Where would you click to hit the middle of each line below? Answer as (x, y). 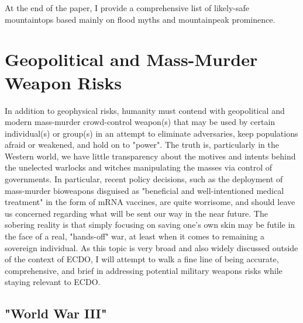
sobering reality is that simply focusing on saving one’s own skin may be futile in (150, 225)
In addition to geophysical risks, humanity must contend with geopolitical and (145, 110)
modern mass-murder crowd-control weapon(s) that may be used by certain (140, 122)
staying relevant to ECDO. (53, 282)
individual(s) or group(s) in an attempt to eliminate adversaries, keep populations (151, 133)
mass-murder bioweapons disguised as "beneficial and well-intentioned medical (144, 190)
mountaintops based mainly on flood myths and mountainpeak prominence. (140, 19)
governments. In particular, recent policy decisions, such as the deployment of (144, 179)
